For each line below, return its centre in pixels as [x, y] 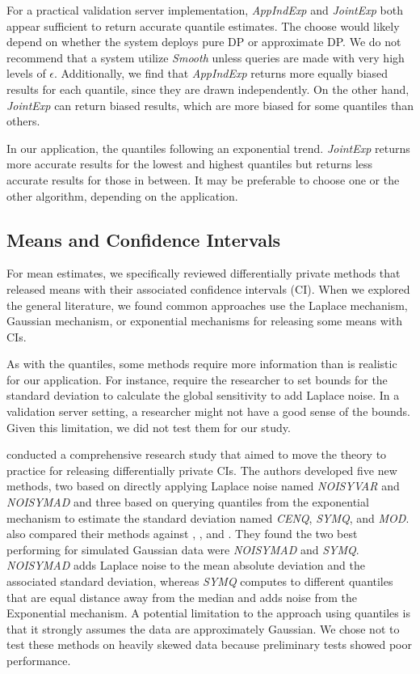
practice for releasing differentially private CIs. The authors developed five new [202, 470]
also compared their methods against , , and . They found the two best [182, 534]
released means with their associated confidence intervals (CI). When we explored [208, 288]
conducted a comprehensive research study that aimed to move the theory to [197, 454]
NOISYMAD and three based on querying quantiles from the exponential [188, 502]
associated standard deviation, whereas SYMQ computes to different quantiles [200, 581]
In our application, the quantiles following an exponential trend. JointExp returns [208, 148]
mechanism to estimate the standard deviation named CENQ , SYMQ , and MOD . [208, 517]
